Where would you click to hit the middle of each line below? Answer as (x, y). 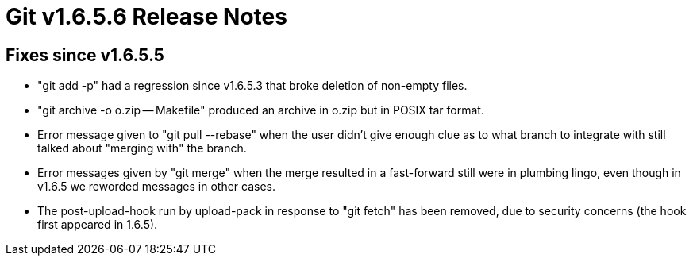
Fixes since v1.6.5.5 (85, 55)
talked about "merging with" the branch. (142, 148)
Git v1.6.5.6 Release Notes (146, 17)
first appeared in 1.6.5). (98, 225)
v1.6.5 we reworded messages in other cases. (156, 187)
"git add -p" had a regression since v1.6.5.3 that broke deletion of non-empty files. (252, 86)
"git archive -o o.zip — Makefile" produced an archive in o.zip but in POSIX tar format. (261, 110)
